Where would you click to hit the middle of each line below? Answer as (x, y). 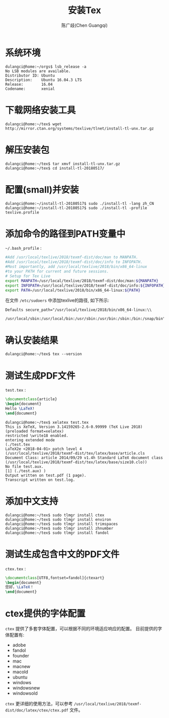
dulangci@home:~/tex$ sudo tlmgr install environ (58, 519)
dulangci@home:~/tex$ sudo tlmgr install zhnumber (59, 528)
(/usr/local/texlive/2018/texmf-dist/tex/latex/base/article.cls (75, 453)
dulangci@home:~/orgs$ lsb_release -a (46, 67)
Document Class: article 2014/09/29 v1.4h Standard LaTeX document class (84, 458)
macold (20, 672)
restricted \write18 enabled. (37, 435)
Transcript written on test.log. (40, 480)
